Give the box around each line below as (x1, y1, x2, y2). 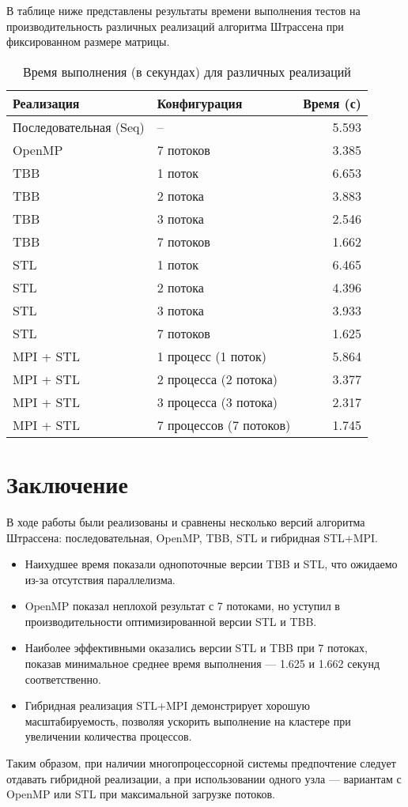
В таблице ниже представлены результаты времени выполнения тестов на (6, 2, 361, 18)
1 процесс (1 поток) (157, 346, 266, 365)
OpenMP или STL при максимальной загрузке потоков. (6, 786, 275, 802)
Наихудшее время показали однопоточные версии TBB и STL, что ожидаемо (25, 556, 398, 572)
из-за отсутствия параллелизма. (25, 571, 176, 587)
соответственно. (25, 670, 101, 687)
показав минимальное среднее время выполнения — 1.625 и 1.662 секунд (25, 655, 380, 672)
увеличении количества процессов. (25, 728, 192, 745)
